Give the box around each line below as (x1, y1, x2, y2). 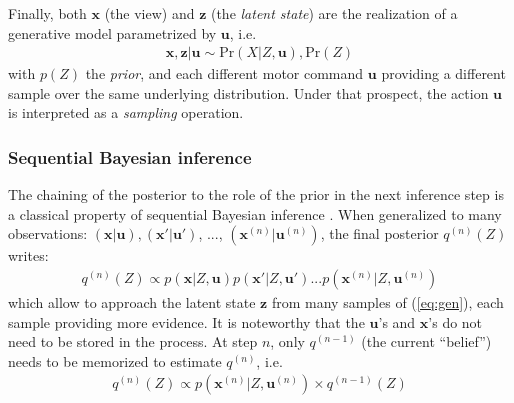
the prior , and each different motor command (85, 63, 364, 84)
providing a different (381, 63, 506, 84)
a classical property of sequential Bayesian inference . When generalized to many (8, 203, 502, 224)
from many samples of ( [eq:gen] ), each (271, 292, 504, 313)
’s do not (428, 311, 483, 332)
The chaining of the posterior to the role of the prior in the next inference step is (8, 184, 504, 205)
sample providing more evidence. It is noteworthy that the (8, 311, 365, 332)
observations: (8, 223, 88, 244)
